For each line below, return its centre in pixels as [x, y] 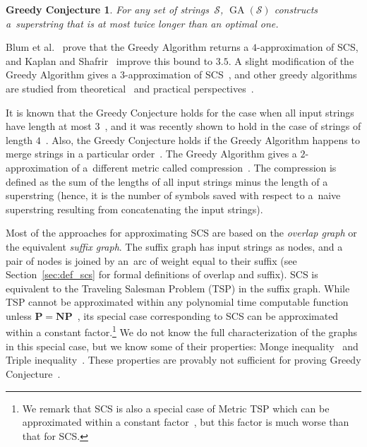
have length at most [49, 126]
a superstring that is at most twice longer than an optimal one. [142, 23]
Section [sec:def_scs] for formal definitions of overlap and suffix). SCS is [162, 274]
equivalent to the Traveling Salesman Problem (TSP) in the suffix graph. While [178, 288]
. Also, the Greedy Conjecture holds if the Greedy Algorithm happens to [203, 139]
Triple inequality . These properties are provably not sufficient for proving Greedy [183, 360]
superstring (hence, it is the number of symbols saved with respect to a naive [173, 195]
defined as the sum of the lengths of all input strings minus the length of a [167, 181]
